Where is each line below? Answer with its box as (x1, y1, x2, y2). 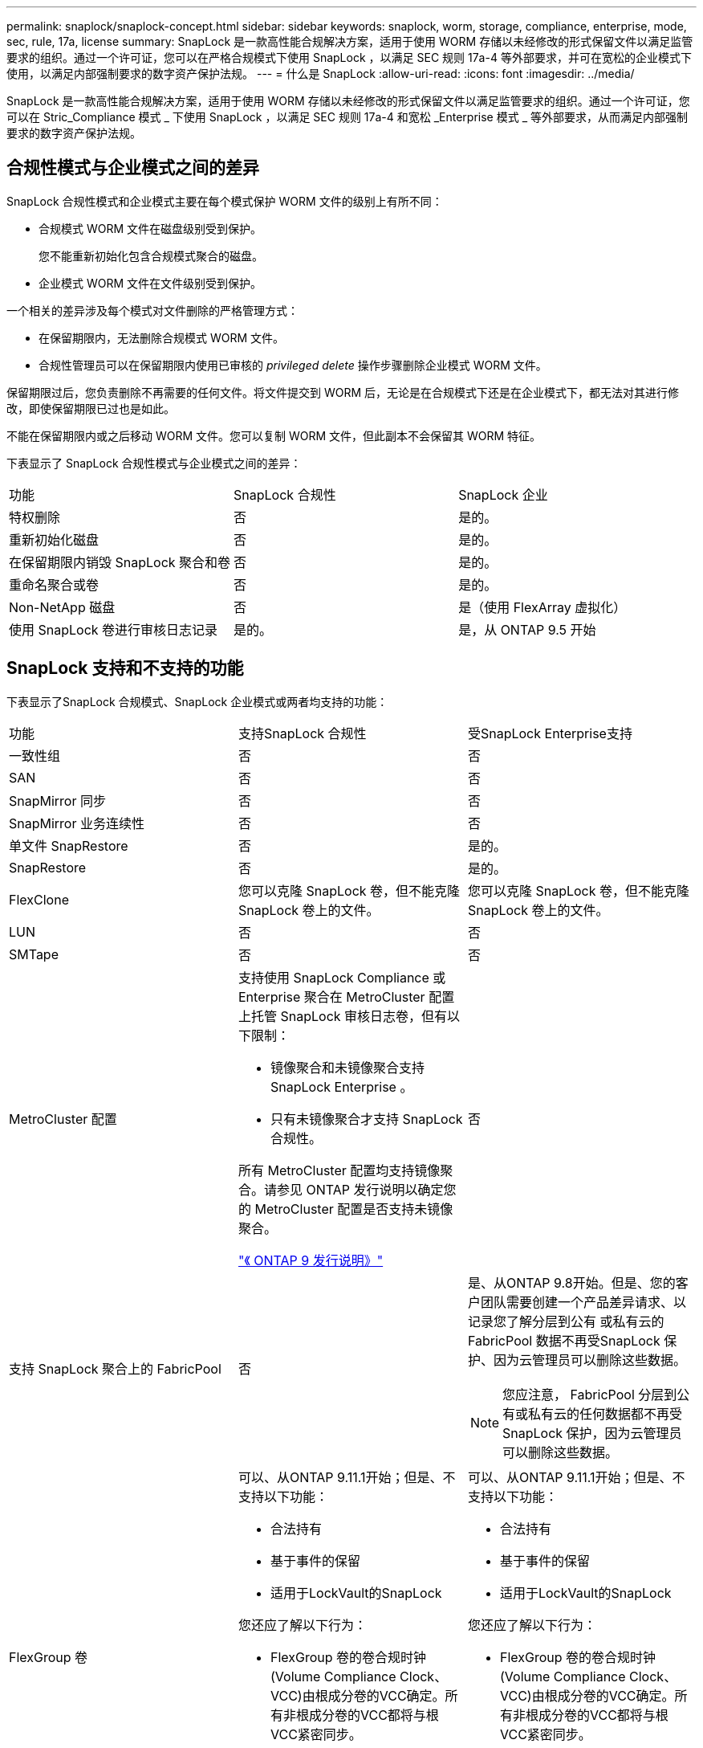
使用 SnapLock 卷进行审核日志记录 (9, 621, 218, 638)
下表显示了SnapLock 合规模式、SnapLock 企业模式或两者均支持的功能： (6, 694, 388, 709)
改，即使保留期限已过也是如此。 (6, 401, 175, 415)
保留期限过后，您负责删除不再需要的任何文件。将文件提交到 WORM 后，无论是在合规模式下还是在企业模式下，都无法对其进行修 (6, 385, 680, 399)
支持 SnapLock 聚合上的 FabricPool (9, 1360, 221, 1377)
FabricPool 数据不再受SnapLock (467, 1332, 660, 1349)
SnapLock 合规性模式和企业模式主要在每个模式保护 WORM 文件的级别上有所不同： (6, 194, 443, 208)
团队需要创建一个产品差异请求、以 (480, 1293, 686, 1310)
